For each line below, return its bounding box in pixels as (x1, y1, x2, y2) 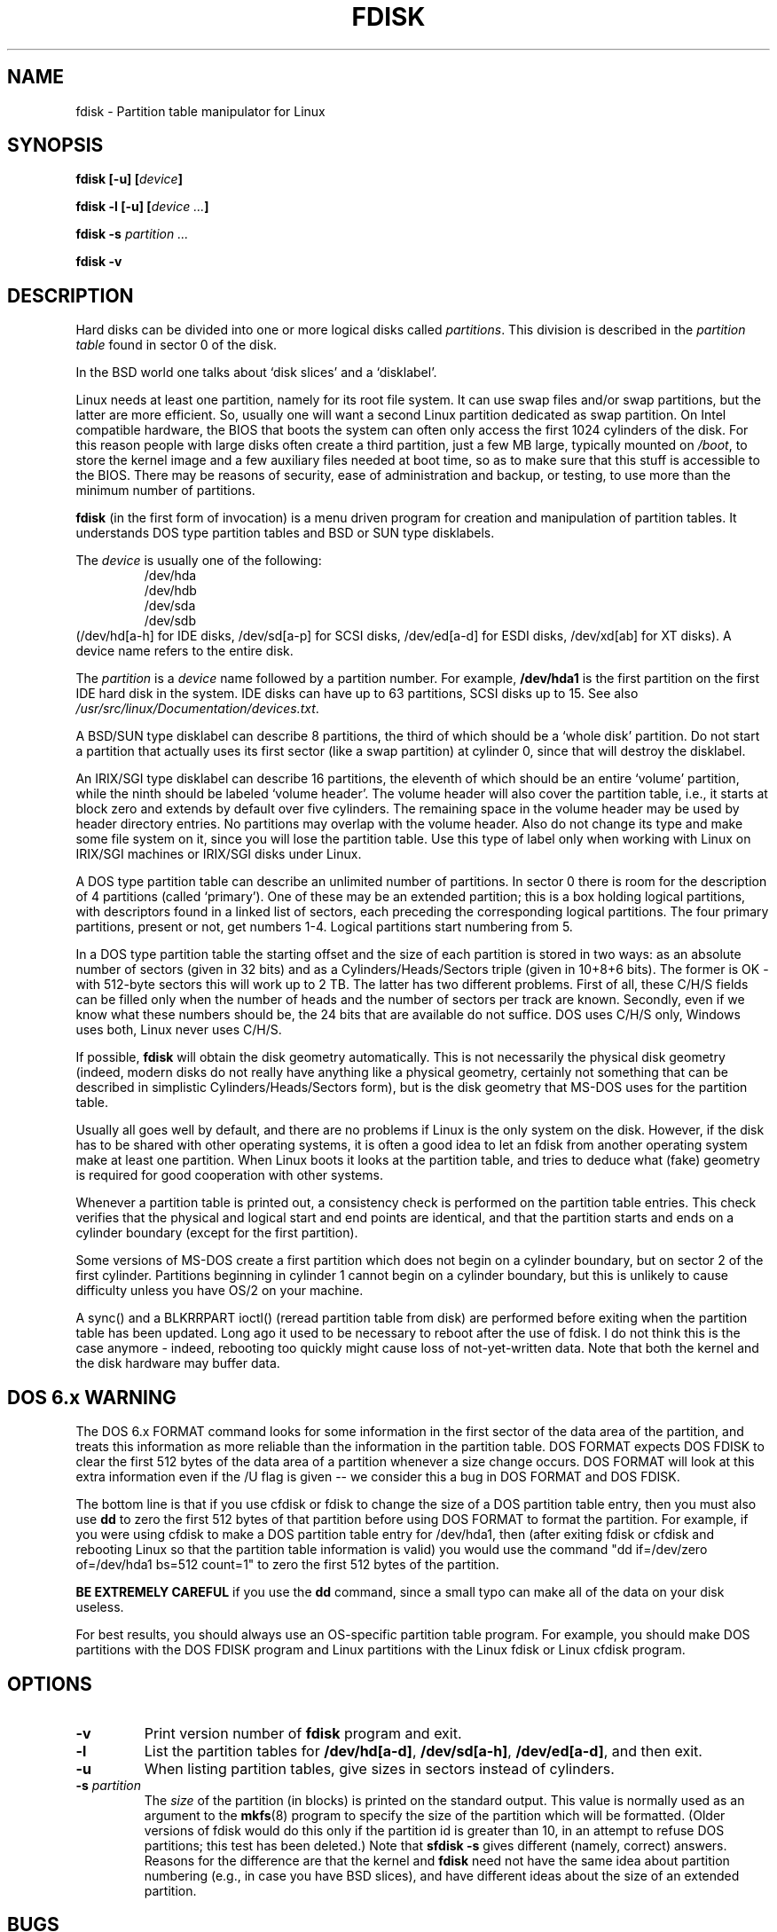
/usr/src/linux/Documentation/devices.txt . (75, 701, 319, 717)
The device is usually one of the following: (75, 553, 322, 569)
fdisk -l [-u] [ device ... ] (75, 199, 209, 215)
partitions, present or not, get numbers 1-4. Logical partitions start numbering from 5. (75, 919, 573, 935)
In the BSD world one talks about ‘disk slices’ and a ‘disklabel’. (75, 365, 437, 381)
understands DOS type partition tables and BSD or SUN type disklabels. (75, 525, 495, 541)
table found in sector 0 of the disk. (75, 337, 278, 353)
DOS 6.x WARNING (7, 1386, 177, 1409)
